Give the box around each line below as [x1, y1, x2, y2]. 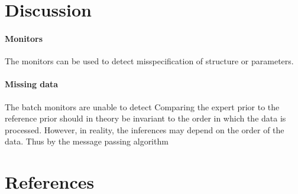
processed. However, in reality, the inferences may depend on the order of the [5, 123, 284, 136]
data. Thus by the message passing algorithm [5, 135, 169, 147]
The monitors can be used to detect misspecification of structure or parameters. [5, 55, 294, 67]
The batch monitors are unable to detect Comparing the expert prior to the [5, 100, 280, 113]
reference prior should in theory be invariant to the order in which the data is [5, 112, 286, 124]
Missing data [5, 78, 59, 90]
